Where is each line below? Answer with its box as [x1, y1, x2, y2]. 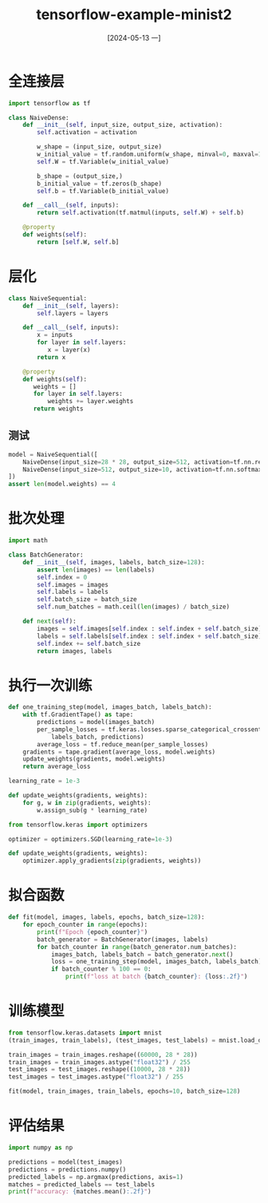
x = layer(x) [47, 346, 91, 354]
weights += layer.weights [47, 398, 134, 406]
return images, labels [37, 647, 112, 655]
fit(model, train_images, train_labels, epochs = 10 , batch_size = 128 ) [8, 1087, 241, 1095]
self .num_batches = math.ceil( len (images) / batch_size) [37, 603, 230, 611]
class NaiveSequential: [8, 294, 88, 303]
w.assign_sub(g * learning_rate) [37, 806, 148, 814]
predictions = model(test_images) [8, 1157, 124, 1166]
